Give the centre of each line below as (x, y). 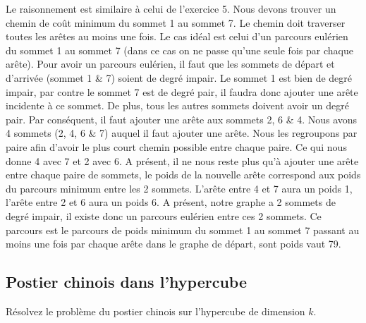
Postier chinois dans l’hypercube (127, 282)
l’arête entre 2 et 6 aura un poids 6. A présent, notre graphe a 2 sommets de (171, 202)
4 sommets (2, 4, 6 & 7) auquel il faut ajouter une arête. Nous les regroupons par (182, 133)
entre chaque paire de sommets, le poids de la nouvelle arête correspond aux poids (183, 175)
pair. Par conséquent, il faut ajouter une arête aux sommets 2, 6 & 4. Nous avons (182, 119)
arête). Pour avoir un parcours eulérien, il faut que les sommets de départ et (170, 64)
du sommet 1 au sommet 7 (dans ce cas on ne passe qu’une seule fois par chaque (179, 50)
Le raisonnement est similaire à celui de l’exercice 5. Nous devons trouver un (171, 8)
